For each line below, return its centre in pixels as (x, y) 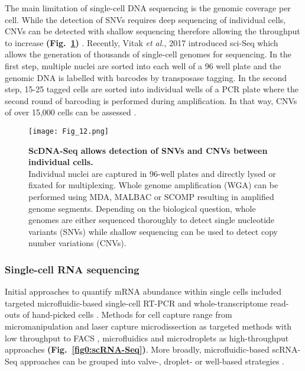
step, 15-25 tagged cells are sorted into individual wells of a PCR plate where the (152, 89)
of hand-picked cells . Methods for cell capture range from (127, 314)
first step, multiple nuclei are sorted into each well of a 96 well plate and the (143, 65)
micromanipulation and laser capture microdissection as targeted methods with (148, 326)
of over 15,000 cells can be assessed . (71, 112)
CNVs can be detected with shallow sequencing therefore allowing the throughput (152, 31)
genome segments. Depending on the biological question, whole (142, 208)
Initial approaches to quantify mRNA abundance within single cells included (143, 291)
